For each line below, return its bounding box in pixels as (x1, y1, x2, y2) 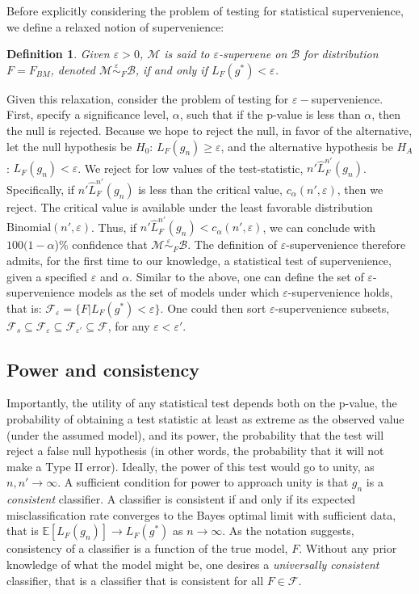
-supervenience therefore (286, 236, 406, 253)
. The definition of (187, 236, 278, 253)
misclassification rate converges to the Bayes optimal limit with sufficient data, (6, 506, 396, 523)
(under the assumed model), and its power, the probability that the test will (6, 426, 384, 443)
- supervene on (219, 45, 287, 62)
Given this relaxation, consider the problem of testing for (6, 90, 289, 107)
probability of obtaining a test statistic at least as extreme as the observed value (6, 411, 404, 428)
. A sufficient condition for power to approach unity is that (57, 474, 349, 491)
